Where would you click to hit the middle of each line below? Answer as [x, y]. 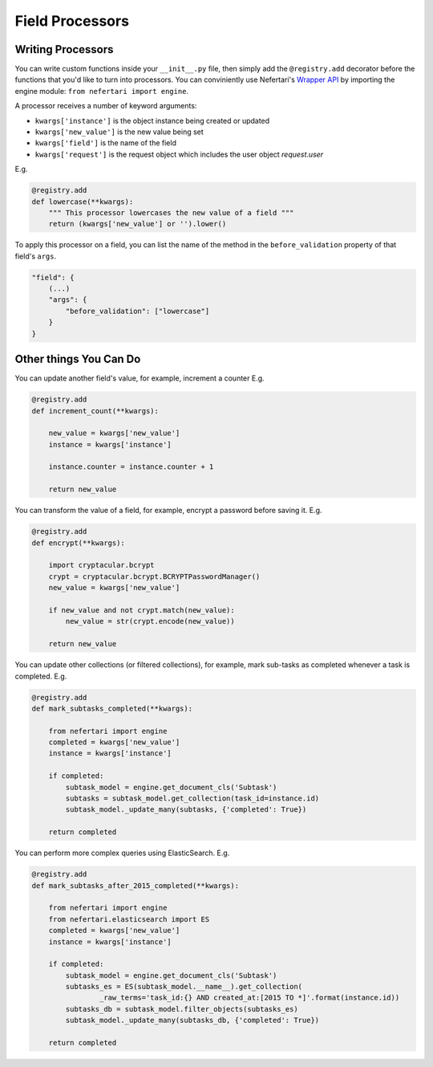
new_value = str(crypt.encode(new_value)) [150, 621]
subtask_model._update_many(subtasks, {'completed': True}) [186, 810]
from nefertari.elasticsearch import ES [129, 919]
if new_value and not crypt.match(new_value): [142, 610]
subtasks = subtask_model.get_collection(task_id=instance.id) [192, 798]
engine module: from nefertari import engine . [101, 91]
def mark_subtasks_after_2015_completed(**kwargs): [136, 886]
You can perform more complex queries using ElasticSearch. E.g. [122, 853]
